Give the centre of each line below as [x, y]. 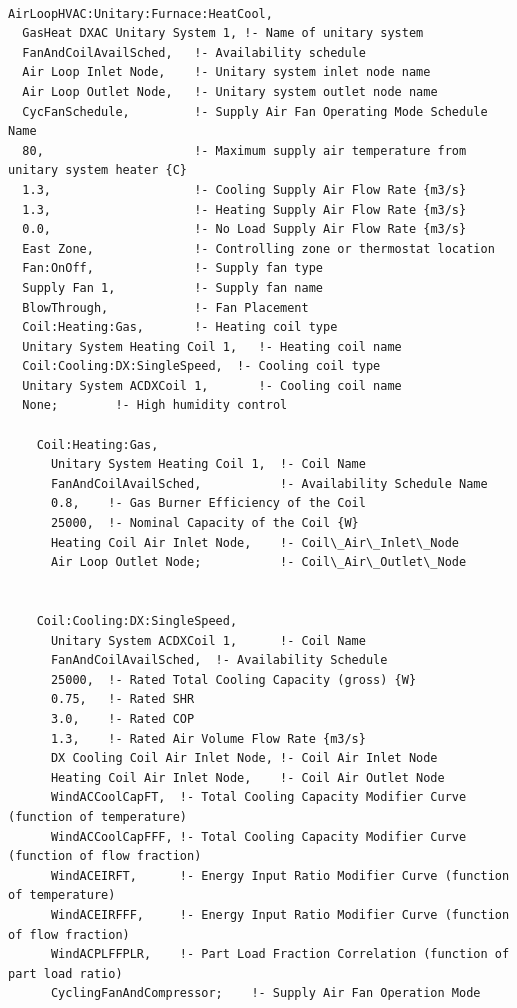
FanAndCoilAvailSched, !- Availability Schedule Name [269, 483]
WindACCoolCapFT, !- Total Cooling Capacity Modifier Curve [258, 797]
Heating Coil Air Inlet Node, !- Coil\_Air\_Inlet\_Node [255, 542]
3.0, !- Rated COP [122, 718]
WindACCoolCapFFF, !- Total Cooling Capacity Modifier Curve [258, 836]
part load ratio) [65, 973]
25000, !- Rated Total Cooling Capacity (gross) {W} [233, 679]
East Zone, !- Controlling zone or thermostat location [258, 248]
